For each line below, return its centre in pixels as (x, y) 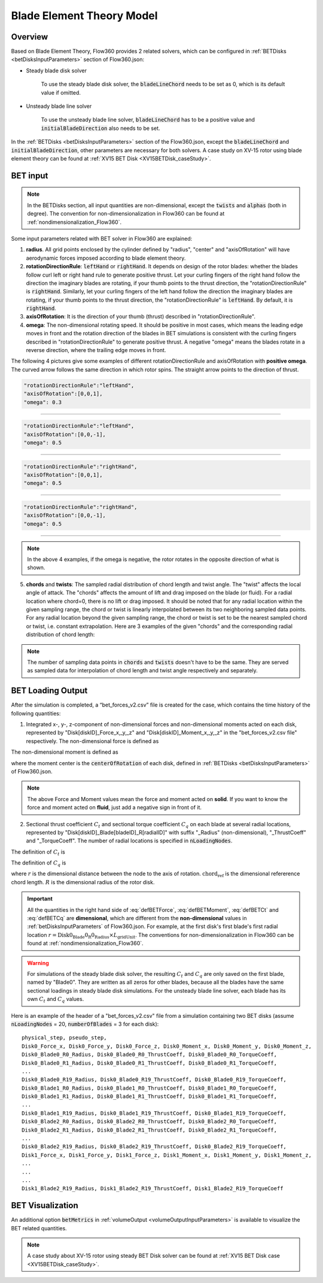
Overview (30, 37)
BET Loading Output (49, 691)
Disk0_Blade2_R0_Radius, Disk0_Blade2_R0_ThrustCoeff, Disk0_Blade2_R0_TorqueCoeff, (150, 1122)
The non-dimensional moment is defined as (65, 752)
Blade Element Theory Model (84, 16)
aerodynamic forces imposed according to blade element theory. (106, 258)
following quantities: (36, 713)
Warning (38, 963)
